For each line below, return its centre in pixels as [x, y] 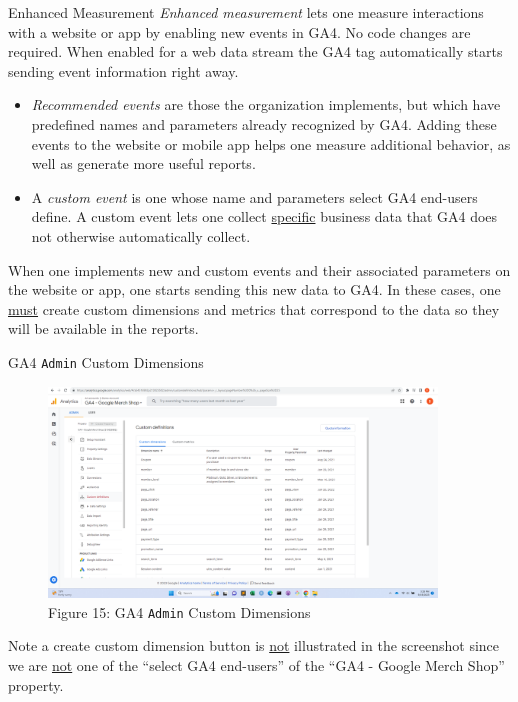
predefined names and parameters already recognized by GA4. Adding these [264, 123]
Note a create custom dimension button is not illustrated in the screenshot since [254, 645]
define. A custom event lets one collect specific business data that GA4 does [264, 216]
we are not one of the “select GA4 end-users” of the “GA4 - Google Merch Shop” [256, 665]
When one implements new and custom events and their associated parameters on [259, 269]
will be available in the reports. [103, 328]
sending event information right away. [123, 70]
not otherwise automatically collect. [141, 235]
